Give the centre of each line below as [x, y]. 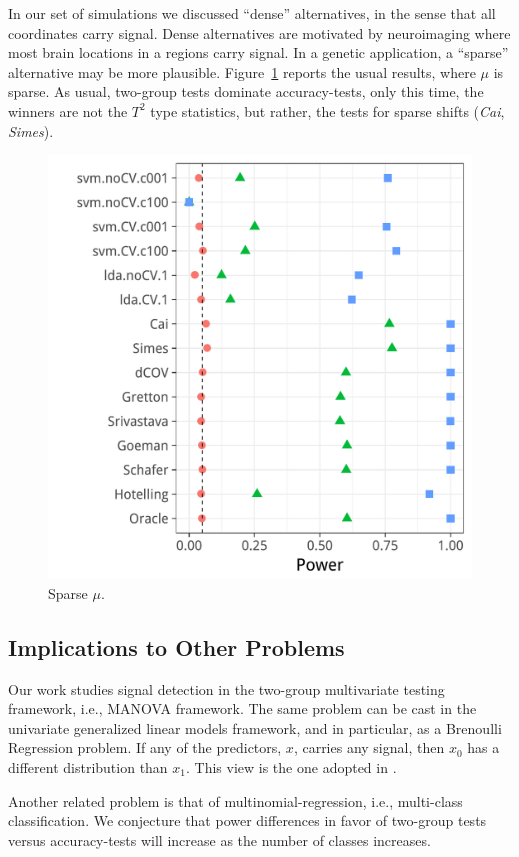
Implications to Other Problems [176, 646]
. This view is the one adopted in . [291, 766]
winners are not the [68, 110]
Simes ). [31, 130]
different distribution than [88, 766]
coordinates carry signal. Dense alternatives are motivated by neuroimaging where [259, 32]
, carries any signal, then [369, 747]
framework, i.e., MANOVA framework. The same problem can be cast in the [242, 708]
